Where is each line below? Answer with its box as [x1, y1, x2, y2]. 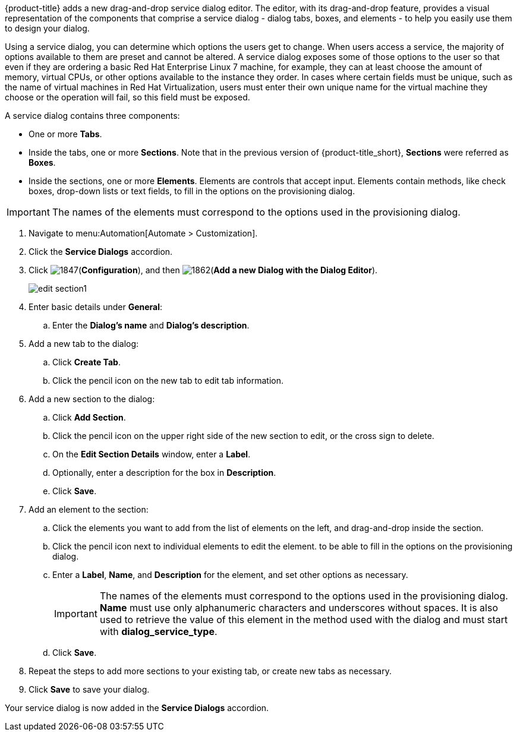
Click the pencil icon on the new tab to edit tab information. [52, 375, 284, 386]
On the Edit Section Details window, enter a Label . [52, 449, 251, 459]
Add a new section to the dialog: [29, 394, 155, 404]
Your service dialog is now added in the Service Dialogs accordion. [5, 703, 269, 713]
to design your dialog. [5, 23, 90, 33]
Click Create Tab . [52, 357, 121, 367]
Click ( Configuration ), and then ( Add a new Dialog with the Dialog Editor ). [29, 265, 378, 275]
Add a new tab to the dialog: [29, 339, 139, 349]
